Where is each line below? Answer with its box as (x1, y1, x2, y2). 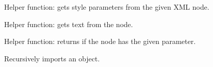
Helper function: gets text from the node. (4, 18, 133, 29)
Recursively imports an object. (4, 53, 100, 63)
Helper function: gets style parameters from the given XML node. (4, 2, 209, 12)
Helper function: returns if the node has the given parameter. (4, 36, 196, 47)
